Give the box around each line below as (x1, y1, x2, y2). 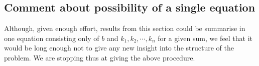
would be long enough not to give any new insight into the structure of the (4, 42, 234, 53)
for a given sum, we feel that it (158, 32, 253, 43)
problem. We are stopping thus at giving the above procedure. (4, 52, 195, 62)
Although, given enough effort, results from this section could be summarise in (4, 23, 245, 33)
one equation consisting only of (4, 32, 99, 43)
